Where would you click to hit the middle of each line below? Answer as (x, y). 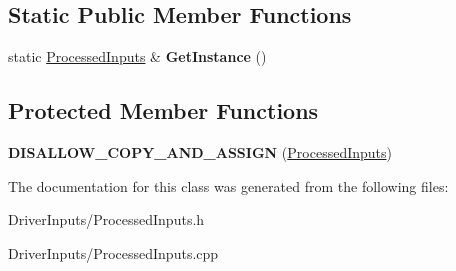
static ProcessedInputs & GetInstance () (137, 56)
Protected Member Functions (163, 110)
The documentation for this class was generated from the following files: (228, 185)
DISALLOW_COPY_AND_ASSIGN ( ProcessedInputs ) (200, 152)
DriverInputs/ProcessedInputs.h (106, 219)
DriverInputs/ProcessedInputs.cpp (113, 252)
